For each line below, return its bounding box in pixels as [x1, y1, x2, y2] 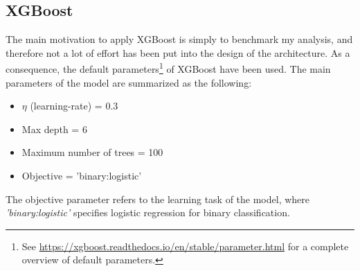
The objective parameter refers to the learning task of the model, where [6, 191, 310, 206]
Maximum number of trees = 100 [21, 145, 163, 159]
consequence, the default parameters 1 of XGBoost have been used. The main [6, 60, 331, 76]
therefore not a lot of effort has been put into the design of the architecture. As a [6, 45, 350, 60]
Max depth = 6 [21, 121, 87, 136]
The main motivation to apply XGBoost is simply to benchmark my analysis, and [6, 32, 353, 46]
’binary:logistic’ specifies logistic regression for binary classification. [6, 205, 290, 220]
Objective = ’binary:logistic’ [21, 168, 142, 183]
